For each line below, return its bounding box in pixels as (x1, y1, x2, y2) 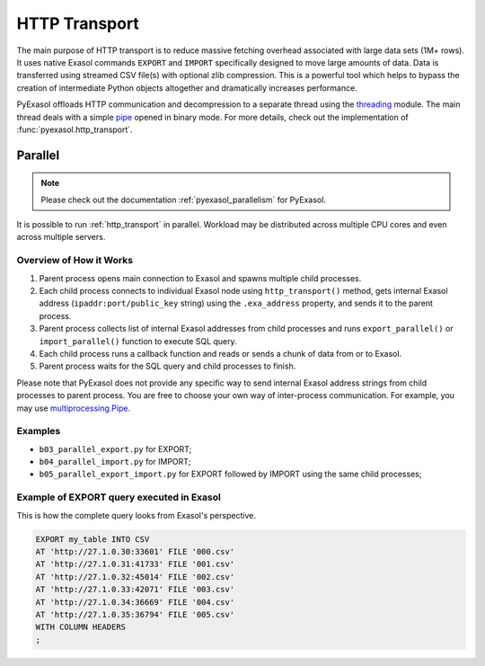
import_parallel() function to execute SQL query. (39, 335, 237, 346)
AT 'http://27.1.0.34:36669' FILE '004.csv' (35, 597, 235, 607)
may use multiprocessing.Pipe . (16, 403, 130, 413)
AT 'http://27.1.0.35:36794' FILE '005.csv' (35, 609, 235, 619)
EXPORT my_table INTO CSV (35, 534, 150, 544)
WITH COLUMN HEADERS (35, 622, 126, 633)
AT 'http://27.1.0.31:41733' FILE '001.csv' (35, 559, 235, 570)
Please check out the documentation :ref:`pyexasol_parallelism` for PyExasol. (40, 194, 327, 205)
